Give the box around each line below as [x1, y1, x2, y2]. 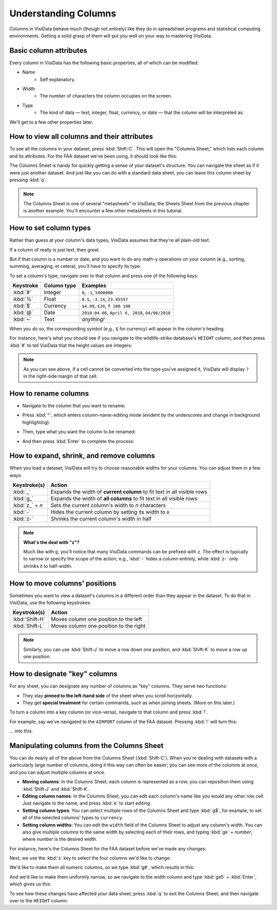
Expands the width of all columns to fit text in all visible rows [50, 495, 197, 502]
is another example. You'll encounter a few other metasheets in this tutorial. [23, 208, 183, 214]
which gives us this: [9, 881, 51, 887]
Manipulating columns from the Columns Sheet [9, 741, 164, 750]
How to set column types [9, 224, 91, 233]
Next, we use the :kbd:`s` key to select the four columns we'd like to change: [9, 855, 171, 861]
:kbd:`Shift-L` [12, 623, 45, 630]
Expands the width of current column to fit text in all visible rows [50, 488, 208, 495]
